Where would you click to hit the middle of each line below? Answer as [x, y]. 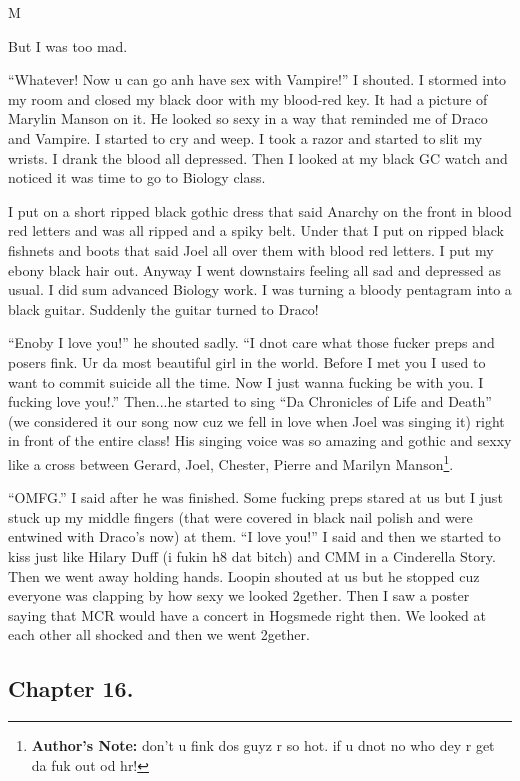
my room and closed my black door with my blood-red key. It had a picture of [248, 98]
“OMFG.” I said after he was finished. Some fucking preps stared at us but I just [255, 497]
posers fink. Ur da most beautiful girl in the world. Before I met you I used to [247, 361]
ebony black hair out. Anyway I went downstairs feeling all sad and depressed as [254, 269]
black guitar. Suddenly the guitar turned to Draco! [163, 308]
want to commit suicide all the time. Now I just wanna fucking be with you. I [246, 381]
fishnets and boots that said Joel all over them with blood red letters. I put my [251, 249]
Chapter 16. [71, 688]
